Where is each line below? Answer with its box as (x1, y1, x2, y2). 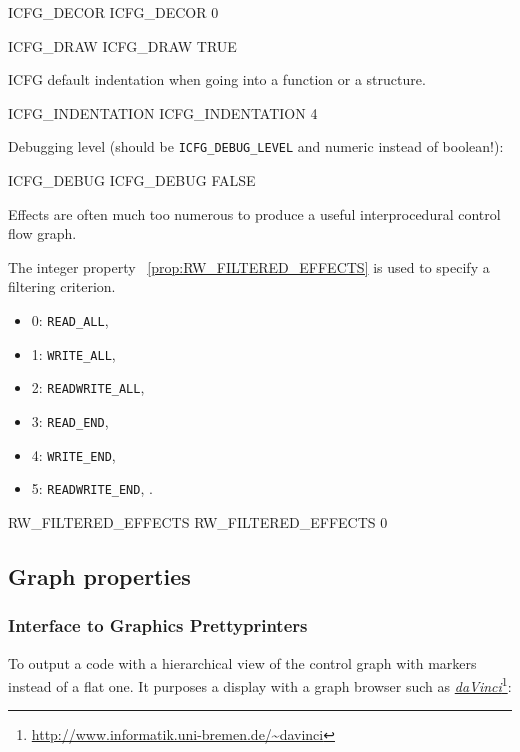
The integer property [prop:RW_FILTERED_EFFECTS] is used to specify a (8, 256, 490, 277)
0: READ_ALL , (31, 310, 109, 330)
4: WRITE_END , (31, 444, 116, 465)
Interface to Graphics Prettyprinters (8, 613, 308, 638)
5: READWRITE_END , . (31, 478, 153, 499)
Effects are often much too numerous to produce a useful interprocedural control (8, 203, 501, 224)
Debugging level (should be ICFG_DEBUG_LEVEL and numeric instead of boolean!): (8, 136, 504, 157)
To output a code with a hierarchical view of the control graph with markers (8, 652, 477, 673)
